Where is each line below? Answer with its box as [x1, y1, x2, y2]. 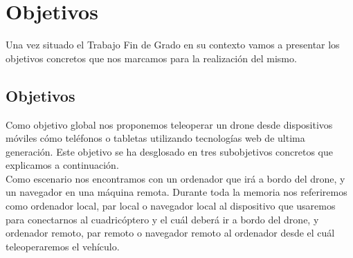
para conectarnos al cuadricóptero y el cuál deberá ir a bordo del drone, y [6, 212, 319, 226]
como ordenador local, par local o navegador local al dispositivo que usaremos [6, 199, 336, 213]
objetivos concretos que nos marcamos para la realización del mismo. [6, 50, 297, 65]
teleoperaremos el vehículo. [6, 239, 120, 253]
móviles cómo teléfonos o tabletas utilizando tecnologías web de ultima [6, 131, 305, 145]
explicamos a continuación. [6, 158, 119, 172]
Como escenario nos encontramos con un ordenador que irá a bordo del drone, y [6, 171, 345, 185]
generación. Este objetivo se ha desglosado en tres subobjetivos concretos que [6, 144, 334, 158]
